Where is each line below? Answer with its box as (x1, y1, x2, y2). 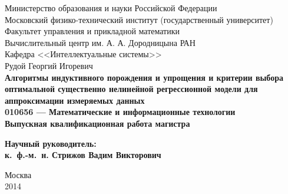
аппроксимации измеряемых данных (5, 94, 145, 106)
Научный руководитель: (5, 137, 97, 149)
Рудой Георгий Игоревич (5, 59, 93, 71)
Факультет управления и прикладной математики (5, 25, 180, 37)
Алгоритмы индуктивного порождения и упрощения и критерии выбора (5, 71, 283, 83)
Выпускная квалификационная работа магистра (5, 117, 190, 129)
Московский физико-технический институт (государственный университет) (5, 13, 273, 25)
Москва (5, 168, 32, 180)
